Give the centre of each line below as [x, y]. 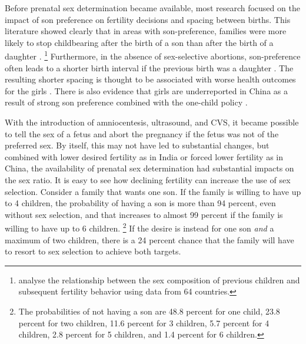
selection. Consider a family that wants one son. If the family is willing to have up [153, 191]
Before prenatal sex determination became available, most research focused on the [152, 8]
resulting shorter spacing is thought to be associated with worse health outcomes [150, 79]
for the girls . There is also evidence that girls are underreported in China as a [146, 90]
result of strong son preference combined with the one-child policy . [126, 102]
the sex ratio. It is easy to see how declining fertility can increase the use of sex [148, 179]
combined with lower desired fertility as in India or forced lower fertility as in [144, 156]
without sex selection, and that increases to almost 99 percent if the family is [144, 214]
